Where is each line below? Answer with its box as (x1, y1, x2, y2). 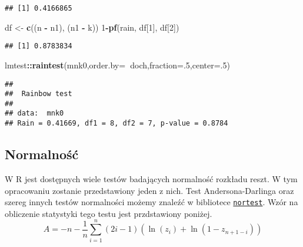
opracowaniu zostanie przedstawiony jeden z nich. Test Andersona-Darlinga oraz (5, 184, 294, 196)
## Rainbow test (5, 90, 72, 98)
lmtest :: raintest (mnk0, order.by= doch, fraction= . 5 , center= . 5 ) (5, 58, 230, 71)
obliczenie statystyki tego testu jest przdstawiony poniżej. (5, 207, 212, 219)
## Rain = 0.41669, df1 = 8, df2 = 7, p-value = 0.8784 (5, 119, 228, 128)
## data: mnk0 (5, 109, 64, 118)
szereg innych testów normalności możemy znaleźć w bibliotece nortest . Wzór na (5, 196, 298, 208)
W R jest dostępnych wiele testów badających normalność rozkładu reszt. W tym (5, 172, 298, 185)
